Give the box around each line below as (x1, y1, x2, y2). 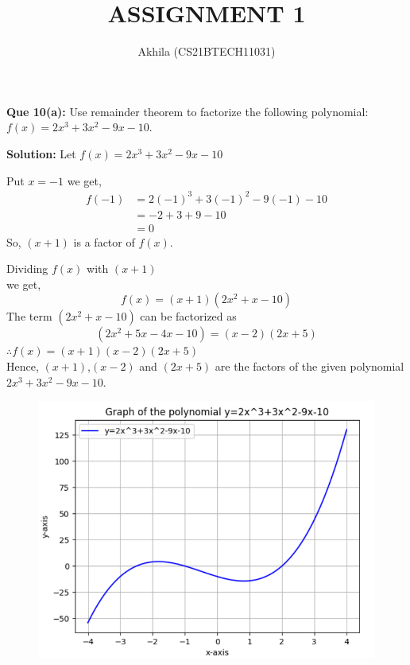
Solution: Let (6, 145, 76, 161)
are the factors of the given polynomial (215, 358, 404, 375)
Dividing (6, 260, 48, 277)
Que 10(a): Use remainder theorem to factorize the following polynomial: (6, 103, 369, 119)
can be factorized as (140, 308, 237, 325)
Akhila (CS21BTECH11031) (137, 43, 276, 60)
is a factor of (73, 233, 135, 250)
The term (6, 308, 52, 325)
